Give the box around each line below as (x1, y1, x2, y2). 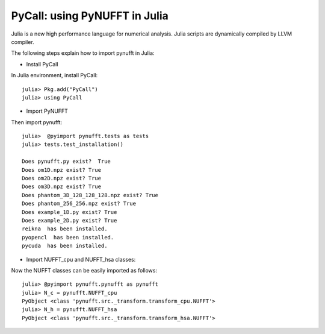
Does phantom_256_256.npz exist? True (22, 200, 137, 207)
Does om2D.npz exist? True (22, 175, 102, 182)
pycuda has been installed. (22, 242, 108, 250)
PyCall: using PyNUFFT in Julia (11, 9, 169, 22)
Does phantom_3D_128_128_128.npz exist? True (22, 192, 159, 198)
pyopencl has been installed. (22, 234, 114, 241)
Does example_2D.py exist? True (22, 217, 117, 224)
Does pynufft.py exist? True (22, 158, 111, 165)
